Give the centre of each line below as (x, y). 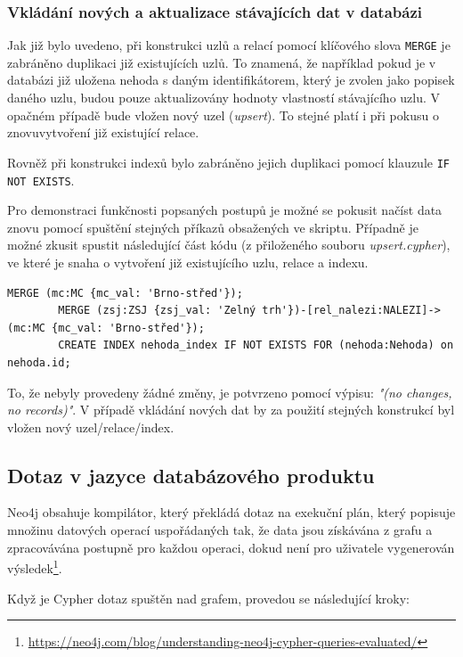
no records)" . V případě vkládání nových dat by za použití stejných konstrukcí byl (231, 410)
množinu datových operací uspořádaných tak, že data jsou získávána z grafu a (220, 530)
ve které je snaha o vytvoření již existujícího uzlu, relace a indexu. (188, 262)
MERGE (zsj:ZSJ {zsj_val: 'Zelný (157, 311)
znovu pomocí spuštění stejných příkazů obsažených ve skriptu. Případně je (213, 227)
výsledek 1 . (35, 567)
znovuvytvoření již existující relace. (103, 132)
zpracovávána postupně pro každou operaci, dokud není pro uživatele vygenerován (231, 547)
